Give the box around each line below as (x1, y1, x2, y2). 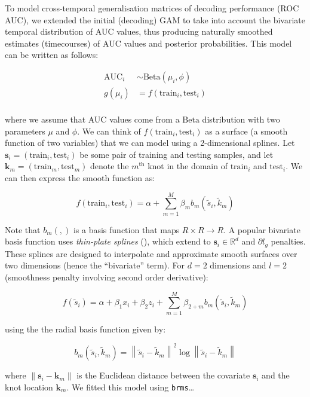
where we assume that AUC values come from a (5, 113, 180, 126)
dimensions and (210, 259, 266, 271)
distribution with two (202, 113, 280, 126)
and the (262, 369, 290, 381)
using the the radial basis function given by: (5, 322, 166, 335)
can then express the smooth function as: (5, 172, 155, 184)
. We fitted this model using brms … (66, 380, 195, 393)
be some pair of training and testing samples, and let (79, 148, 274, 160)
